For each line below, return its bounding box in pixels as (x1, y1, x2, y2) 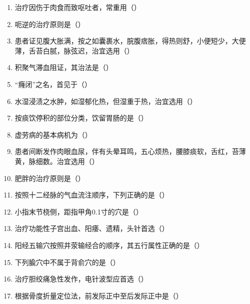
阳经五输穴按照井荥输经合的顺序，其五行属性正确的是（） (14, 239, 204, 250)
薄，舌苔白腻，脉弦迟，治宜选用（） (14, 45, 134, 55)
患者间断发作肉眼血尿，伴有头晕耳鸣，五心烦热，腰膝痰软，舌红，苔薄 (14, 146, 246, 156)
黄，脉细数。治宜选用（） (14, 155, 99, 166)
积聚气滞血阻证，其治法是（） (14, 62, 113, 72)
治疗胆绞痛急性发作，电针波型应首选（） (14, 273, 148, 284)
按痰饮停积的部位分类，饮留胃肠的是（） (14, 112, 148, 123)
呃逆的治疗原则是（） (14, 18, 85, 29)
